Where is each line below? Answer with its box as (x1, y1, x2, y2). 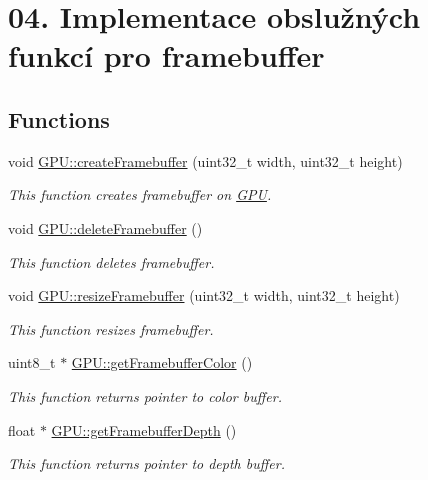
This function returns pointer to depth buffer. (8, 453, 285, 474)
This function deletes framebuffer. (8, 251, 215, 272)
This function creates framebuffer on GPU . (8, 184, 272, 205)
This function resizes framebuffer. (8, 318, 214, 339)
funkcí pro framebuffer (8, 35, 325, 76)
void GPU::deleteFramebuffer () (8, 217, 203, 238)
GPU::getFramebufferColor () (71, 352, 253, 373)
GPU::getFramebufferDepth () (51, 419, 237, 440)
